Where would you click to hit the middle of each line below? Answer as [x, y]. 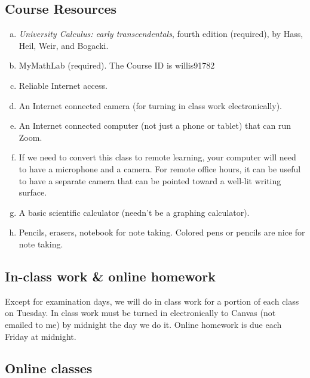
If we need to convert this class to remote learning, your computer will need [157, 157]
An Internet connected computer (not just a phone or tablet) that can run [155, 126]
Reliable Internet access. [63, 85]
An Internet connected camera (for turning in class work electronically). [151, 105]
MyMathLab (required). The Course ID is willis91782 [117, 65]
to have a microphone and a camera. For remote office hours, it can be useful [160, 168]
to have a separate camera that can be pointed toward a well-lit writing [150, 180]
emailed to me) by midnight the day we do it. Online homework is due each [143, 324]
